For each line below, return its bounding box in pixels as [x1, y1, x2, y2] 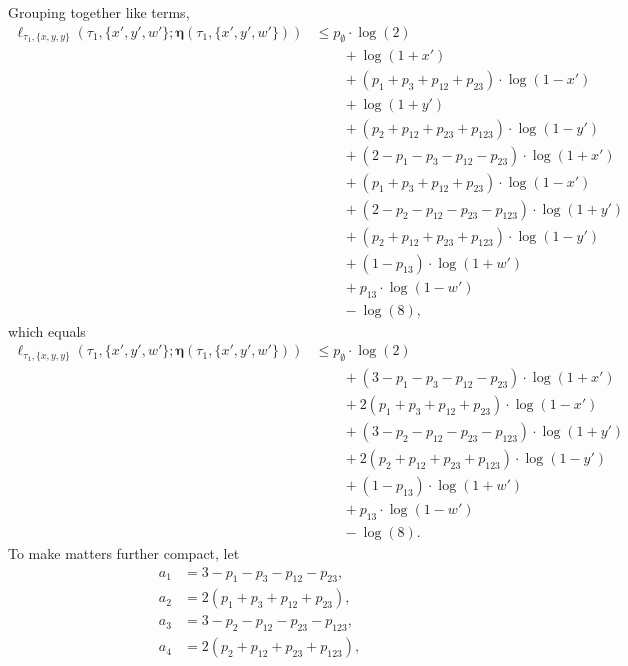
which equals [8, 320, 86, 341]
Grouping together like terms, [8, 2, 190, 22]
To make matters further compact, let [8, 543, 240, 563]
